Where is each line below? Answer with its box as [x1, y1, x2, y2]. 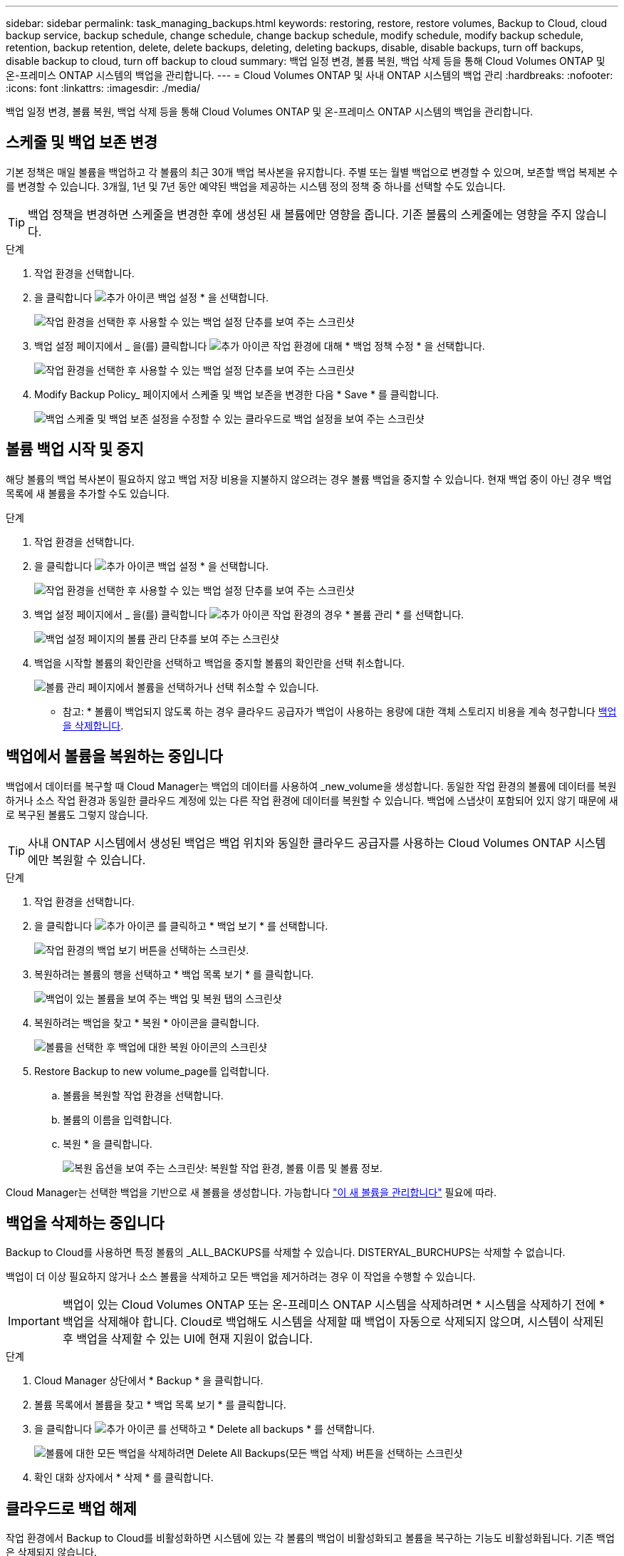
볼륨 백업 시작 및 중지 [6, 440, 144, 459]
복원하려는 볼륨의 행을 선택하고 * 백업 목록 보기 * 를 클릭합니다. [34, 968, 314, 980]
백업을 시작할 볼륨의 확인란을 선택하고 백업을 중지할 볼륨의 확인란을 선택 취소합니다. [34, 656, 405, 669]
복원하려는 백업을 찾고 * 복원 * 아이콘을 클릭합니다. [34, 1016, 260, 1029]
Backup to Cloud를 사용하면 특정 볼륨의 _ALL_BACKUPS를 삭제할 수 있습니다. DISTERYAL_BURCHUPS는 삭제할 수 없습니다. [6, 1246, 566, 1259]
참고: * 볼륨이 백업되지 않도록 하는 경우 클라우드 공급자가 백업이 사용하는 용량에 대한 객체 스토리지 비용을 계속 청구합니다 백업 [63, 705, 617, 717]
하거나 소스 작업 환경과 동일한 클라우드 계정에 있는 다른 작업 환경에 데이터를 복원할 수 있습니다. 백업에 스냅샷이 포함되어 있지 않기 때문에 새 [6, 794, 618, 806]
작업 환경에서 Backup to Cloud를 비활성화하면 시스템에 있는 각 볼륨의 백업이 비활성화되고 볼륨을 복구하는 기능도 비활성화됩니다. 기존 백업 [6, 1532, 615, 1545]
